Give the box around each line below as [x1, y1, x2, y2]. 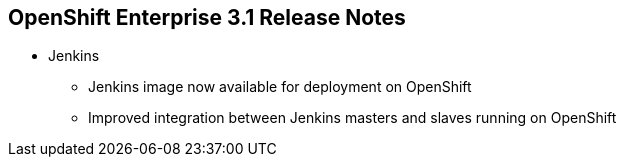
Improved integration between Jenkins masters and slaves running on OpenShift [88, 109, 617, 127]
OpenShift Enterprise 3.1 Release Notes [8, 5, 406, 30]
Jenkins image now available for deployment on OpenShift [88, 78, 472, 96]
